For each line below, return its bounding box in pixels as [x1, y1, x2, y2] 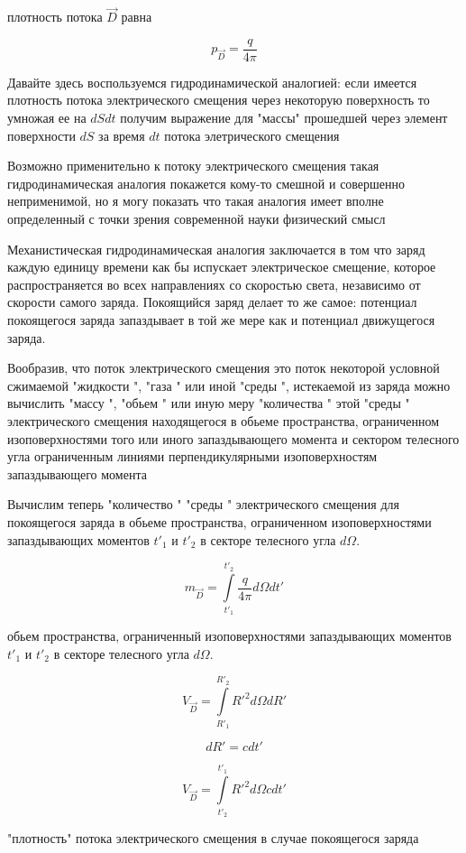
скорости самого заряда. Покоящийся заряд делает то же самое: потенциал [7, 292, 417, 311]
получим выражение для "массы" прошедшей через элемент [120, 108, 448, 127]
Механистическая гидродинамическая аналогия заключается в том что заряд [7, 239, 425, 258]
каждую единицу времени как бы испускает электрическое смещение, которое [7, 257, 436, 276]
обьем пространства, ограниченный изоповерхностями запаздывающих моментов [7, 626, 452, 645]
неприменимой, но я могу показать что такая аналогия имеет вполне [7, 191, 384, 210]
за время [98, 125, 145, 144]
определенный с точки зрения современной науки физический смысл [7, 209, 386, 228]
